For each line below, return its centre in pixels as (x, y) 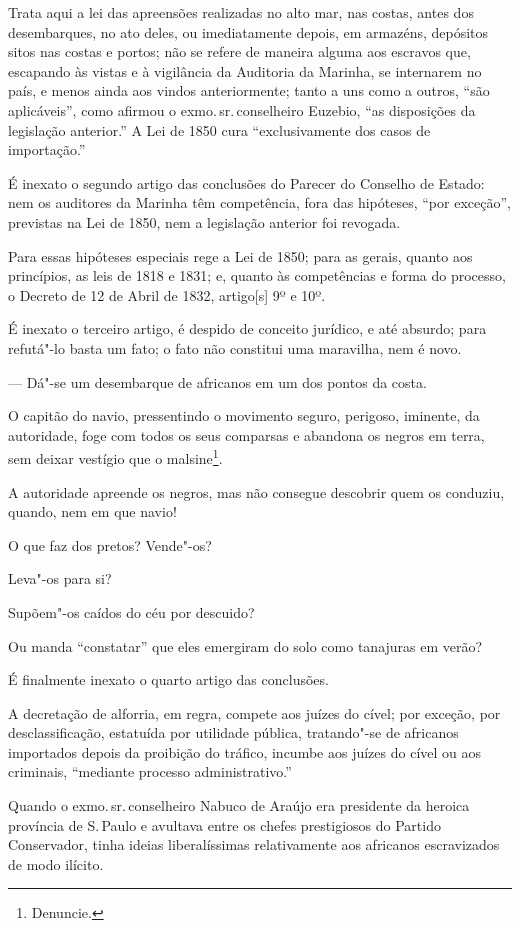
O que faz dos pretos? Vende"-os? (110, 544)
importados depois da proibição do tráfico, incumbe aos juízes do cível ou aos (245, 751)
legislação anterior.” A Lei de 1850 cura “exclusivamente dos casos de (219, 129)
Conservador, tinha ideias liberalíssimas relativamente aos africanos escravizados (254, 844)
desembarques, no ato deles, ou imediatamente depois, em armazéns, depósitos (248, 31)
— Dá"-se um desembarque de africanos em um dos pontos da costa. (217, 381)
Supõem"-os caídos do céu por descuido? (131, 611)
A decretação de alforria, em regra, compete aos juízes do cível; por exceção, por (254, 712)
